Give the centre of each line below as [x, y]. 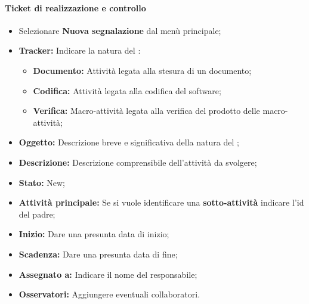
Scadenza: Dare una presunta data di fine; [98, 254]
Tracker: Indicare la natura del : [80, 50]
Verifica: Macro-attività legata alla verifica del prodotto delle [146, 111]
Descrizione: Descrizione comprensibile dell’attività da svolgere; [138, 162]
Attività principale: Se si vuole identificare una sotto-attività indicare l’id [161, 202]
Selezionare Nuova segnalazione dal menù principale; [120, 30]
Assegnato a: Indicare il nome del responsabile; [108, 274]
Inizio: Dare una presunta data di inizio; [94, 234]
